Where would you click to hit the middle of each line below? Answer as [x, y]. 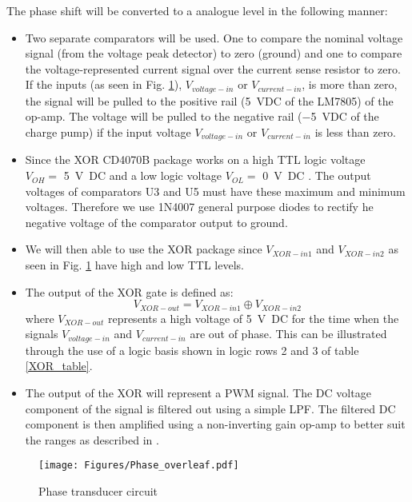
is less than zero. [356, 132]
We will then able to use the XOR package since [144, 249]
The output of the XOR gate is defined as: [129, 291]
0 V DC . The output [317, 175]
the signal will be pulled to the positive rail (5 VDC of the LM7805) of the [209, 100]
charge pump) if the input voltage [108, 132]
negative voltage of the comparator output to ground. [156, 222]
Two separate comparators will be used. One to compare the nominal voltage [214, 37]
